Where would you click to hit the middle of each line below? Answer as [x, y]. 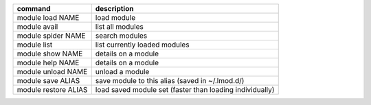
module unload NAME [52, 72]
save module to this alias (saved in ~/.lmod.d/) [170, 81]
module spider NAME [51, 36]
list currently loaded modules [142, 45]
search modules [121, 36]
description [114, 9]
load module [115, 17]
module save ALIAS [48, 81]
